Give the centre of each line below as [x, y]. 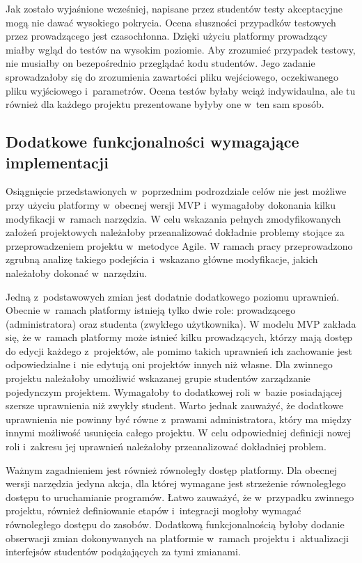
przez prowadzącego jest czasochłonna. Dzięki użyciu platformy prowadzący [167, 36]
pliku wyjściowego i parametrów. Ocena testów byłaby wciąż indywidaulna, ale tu [181, 90]
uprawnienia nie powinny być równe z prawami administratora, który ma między [179, 419]
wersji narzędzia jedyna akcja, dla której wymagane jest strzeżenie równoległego [176, 483]
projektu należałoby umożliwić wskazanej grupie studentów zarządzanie [158, 378]
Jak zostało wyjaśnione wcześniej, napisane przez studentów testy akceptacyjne [174, 8]
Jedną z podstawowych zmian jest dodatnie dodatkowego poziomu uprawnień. [173, 296]
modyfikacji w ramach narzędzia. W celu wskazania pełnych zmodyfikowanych [173, 218]
